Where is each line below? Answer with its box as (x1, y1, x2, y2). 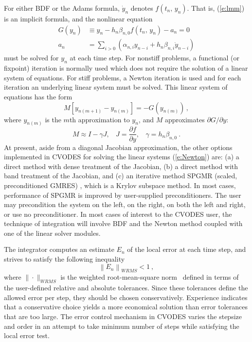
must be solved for (4, 53, 59, 63)
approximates (164, 114, 205, 124)
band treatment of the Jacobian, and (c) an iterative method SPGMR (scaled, (4, 171, 237, 181)
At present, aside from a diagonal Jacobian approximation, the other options (4, 142, 233, 152)
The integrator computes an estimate (4, 244, 114, 254)
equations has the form (4, 92, 72, 102)
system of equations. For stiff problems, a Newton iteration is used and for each (4, 72, 241, 82)
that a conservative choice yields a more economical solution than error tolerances (4, 302, 248, 312)
